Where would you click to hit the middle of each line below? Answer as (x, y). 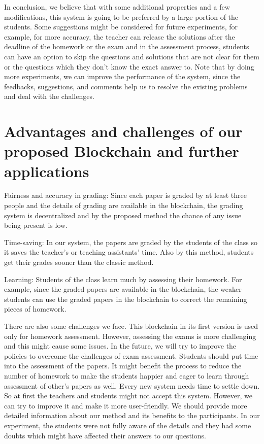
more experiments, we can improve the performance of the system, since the (122, 76)
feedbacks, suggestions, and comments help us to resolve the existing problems (126, 86)
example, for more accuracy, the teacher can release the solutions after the (120, 36)
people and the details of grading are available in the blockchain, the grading (124, 205)
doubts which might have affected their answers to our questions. (105, 435)
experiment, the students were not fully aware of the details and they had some (128, 425)
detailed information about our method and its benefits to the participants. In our (132, 415)
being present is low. (36, 225)
